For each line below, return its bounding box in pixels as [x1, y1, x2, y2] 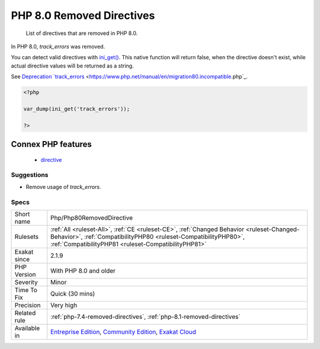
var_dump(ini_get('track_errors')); [23, 105, 130, 112]
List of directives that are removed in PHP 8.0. [25, 30, 138, 37]
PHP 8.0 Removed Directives [11, 9, 155, 22]
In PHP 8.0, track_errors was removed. [11, 43, 105, 50]
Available [14, 324, 40, 332]
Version [14, 270, 36, 278]
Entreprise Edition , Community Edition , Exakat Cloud [50, 328, 197, 336]
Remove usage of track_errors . [25, 183, 101, 190]
